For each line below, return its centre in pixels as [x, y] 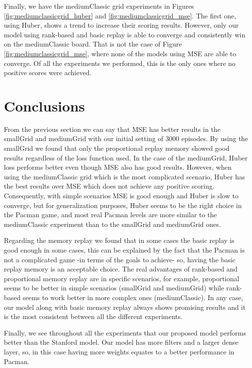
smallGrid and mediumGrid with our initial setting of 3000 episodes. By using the [126, 138]
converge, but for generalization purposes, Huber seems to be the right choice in [123, 205]
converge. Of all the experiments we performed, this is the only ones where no [120, 63]
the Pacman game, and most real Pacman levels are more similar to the [110, 215]
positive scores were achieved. [48, 72]
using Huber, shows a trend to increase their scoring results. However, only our [121, 25]
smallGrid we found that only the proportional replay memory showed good [117, 148]
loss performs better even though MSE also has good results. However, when [118, 167]
